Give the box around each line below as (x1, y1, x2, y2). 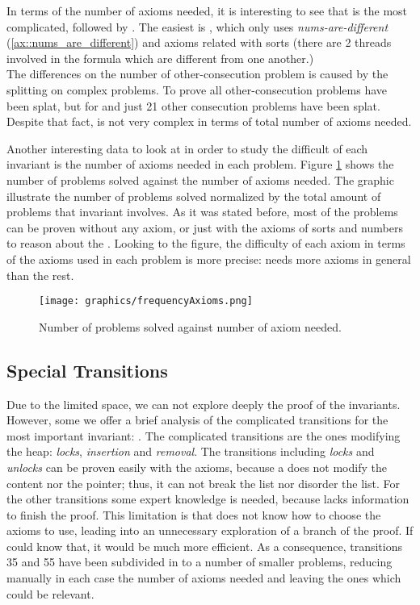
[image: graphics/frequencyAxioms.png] (39, 295, 253, 307)
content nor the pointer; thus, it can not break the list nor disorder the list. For (6, 474, 400, 491)
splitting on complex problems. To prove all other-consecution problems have (6, 81, 388, 98)
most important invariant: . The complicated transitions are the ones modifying (6, 427, 401, 444)
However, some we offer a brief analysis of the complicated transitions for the (6, 411, 388, 428)
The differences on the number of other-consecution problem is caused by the (6, 65, 388, 82)
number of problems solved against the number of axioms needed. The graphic (6, 171, 394, 188)
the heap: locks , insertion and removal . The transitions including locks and (6, 443, 375, 460)
